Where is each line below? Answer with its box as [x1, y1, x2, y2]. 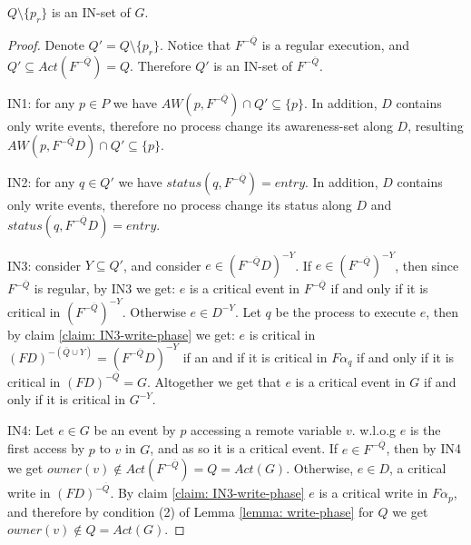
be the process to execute [275, 302, 417, 321]
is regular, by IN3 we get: [34, 279, 176, 298]
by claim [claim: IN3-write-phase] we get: [7, 324, 235, 343]
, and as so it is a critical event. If [150, 439, 339, 458]
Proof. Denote [7, 35, 84, 54]
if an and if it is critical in [182, 347, 328, 366]
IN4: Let [7, 420, 54, 439]
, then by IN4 [386, 439, 461, 458]
